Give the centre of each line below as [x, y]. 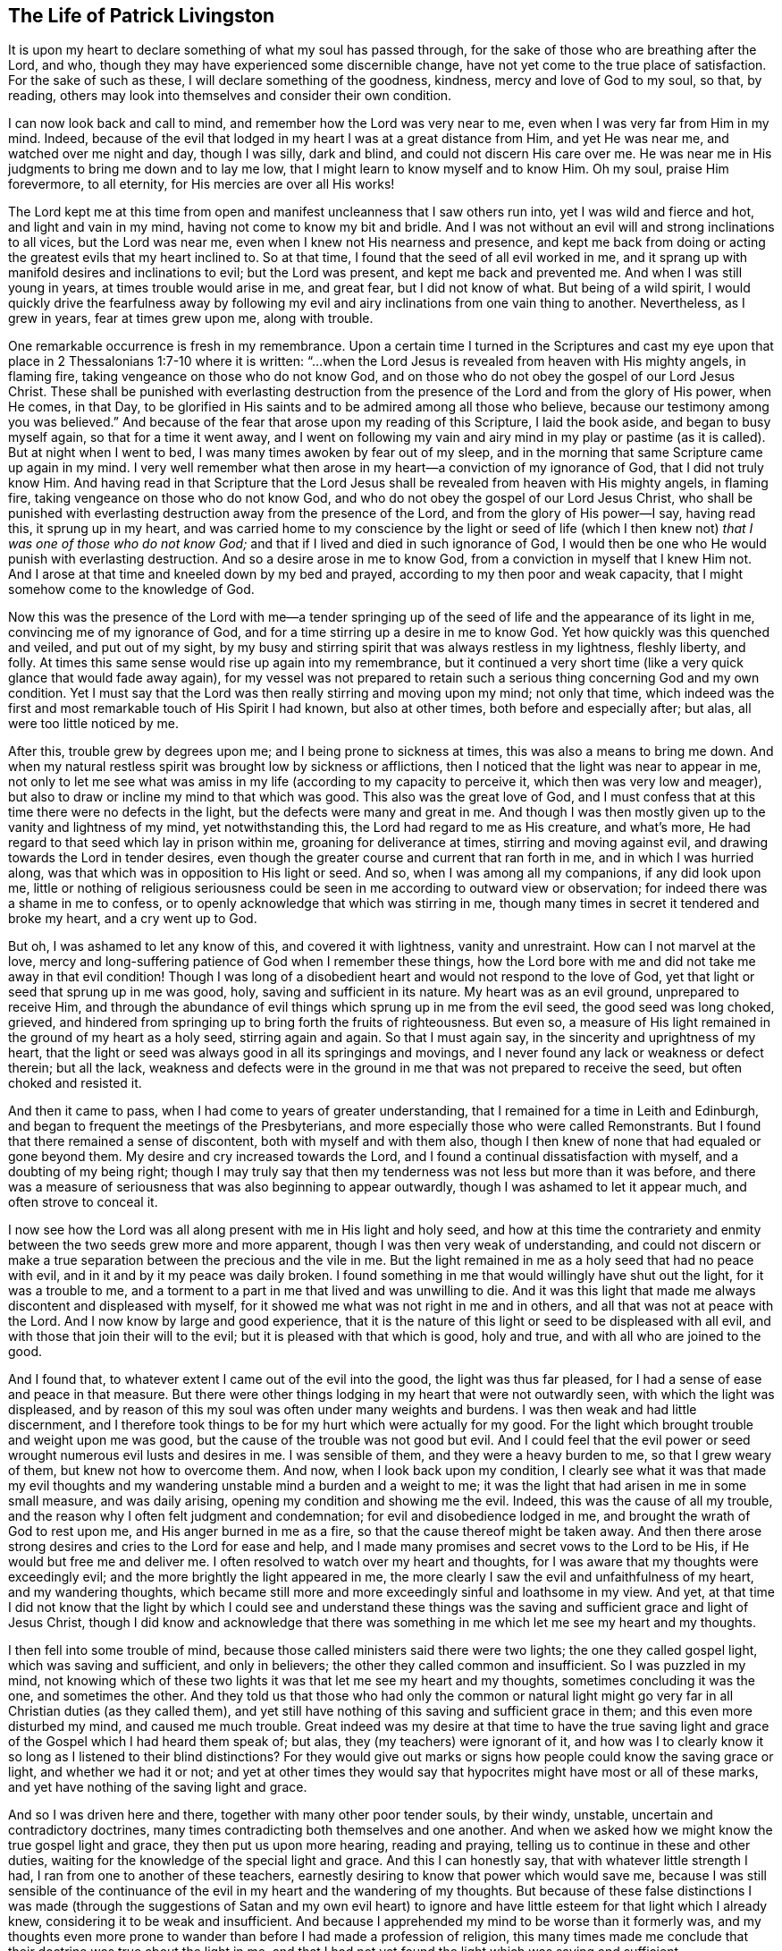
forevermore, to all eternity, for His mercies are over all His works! [202, 184]
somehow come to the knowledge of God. [131, 590]
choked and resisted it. [75, 1083]
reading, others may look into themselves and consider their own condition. [230, 96]
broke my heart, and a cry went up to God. [133, 919]
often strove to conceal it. [83, 1202]
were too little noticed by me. [93, 724]
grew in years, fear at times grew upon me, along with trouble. [191, 318]
